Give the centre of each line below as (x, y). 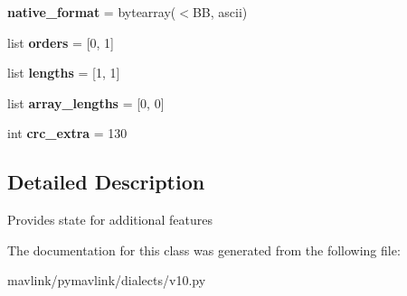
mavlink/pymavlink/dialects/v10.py (107, 280)
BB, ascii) (220, 12)
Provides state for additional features (110, 220)
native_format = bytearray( (92, 12)
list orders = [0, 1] (61, 42)
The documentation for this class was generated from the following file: (204, 250)
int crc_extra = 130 (67, 133)
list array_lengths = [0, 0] (86, 102)
